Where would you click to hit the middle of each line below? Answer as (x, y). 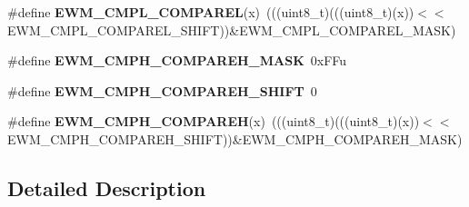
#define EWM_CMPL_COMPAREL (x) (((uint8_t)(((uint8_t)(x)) (211, 12)
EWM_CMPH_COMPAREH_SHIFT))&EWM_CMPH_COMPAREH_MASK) (235, 138)
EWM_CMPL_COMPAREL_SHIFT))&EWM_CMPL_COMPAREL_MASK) (232, 30)
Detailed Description (107, 187)
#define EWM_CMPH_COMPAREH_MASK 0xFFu (177, 60)
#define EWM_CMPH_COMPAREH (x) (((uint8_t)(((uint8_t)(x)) (214, 121)
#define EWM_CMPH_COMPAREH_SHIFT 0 (162, 90)
